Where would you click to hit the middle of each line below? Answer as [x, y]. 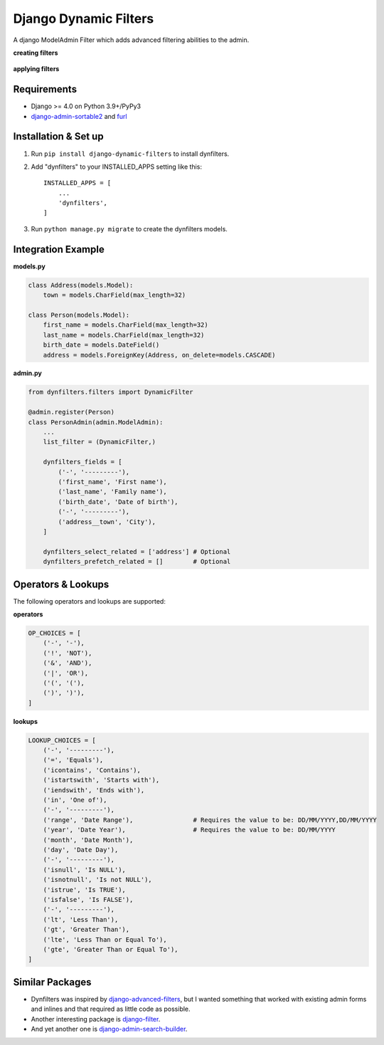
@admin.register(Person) [71, 412]
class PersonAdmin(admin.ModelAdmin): [96, 422]
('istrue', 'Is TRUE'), [84, 889]
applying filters [36, 69]
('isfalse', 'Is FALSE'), [88, 899]
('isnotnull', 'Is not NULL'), [97, 880]
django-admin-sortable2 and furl [79, 116]
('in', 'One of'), [75, 800]
